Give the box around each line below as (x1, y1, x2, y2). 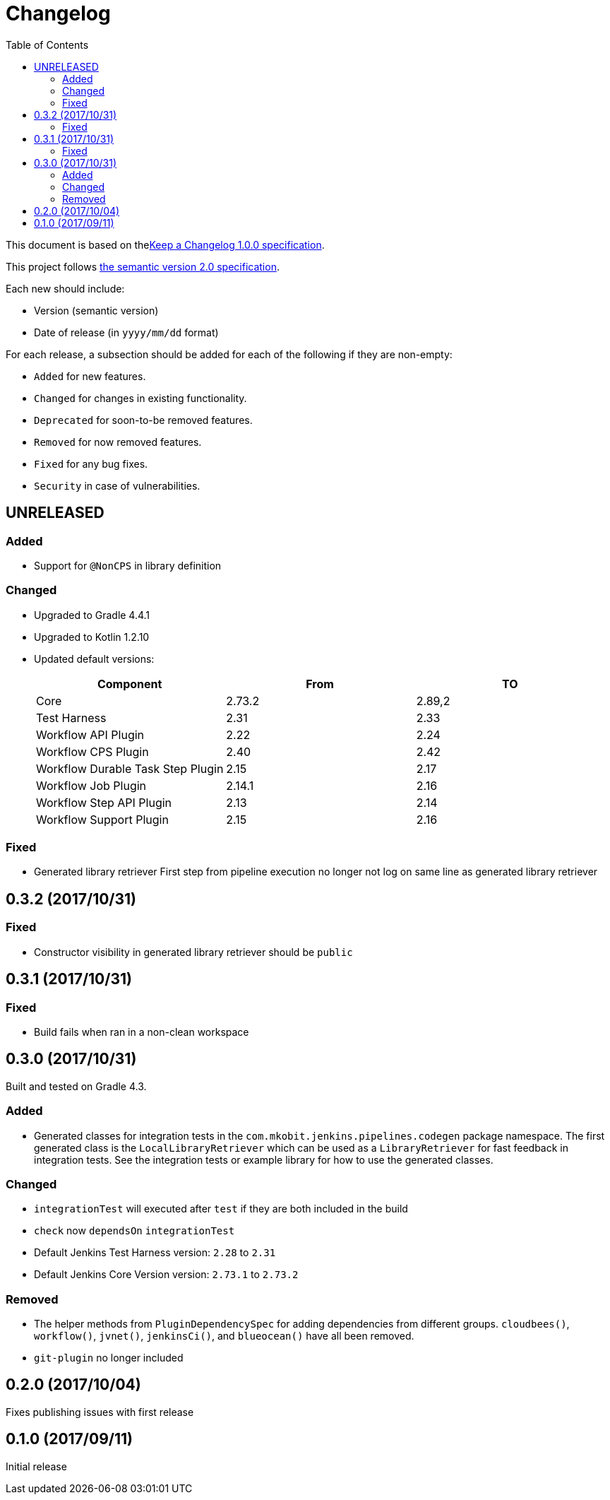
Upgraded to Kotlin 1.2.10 (34, 630, 150, 643)
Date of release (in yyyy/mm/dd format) (34, 326, 219, 338)
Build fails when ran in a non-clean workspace (34, 1025, 249, 1038)
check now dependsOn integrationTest (34, 1224, 235, 1237)
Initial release (6, 1460, 67, 1472)
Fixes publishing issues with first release (6, 1405, 194, 1418)
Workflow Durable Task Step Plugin (36, 761, 224, 776)
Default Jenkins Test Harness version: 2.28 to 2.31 (34, 1246, 276, 1259)
